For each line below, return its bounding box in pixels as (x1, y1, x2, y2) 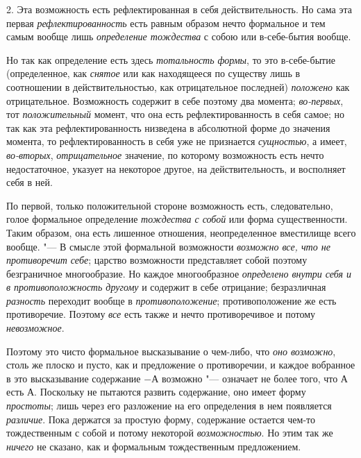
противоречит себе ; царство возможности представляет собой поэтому (6, 253, 308, 267)
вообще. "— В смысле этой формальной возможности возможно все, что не (6, 239, 330, 253)
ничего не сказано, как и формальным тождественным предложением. (6, 439, 301, 453)
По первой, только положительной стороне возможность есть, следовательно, (6, 198, 333, 212)
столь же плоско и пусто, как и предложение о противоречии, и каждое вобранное (6, 357, 355, 372)
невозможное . (6, 321, 65, 335)
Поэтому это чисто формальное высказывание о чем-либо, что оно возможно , (6, 343, 336, 358)
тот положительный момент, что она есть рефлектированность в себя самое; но (6, 107, 344, 121)
